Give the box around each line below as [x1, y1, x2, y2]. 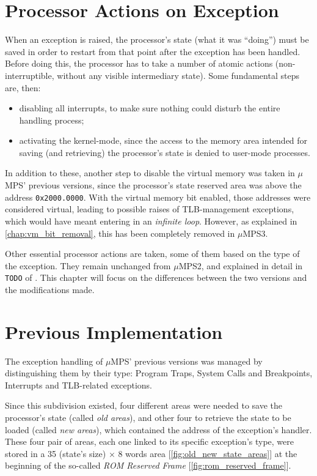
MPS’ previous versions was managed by [111, 354, 263, 367]
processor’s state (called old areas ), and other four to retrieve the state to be [5, 411, 291, 424]
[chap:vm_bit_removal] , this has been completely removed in [5, 226, 235, 239]
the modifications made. [5, 283, 95, 296]
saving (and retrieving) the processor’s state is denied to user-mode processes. [19, 146, 310, 158]
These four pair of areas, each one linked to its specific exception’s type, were [5, 435, 294, 448]
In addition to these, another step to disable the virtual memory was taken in [5, 166, 295, 179]
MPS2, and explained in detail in [178, 259, 303, 272]
